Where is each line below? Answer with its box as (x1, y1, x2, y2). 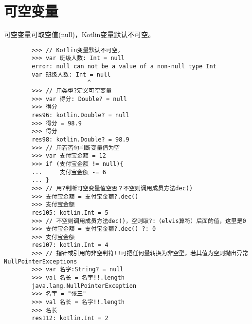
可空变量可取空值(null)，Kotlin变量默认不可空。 (4, 29, 155, 40)
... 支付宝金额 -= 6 (32, 168, 106, 176)
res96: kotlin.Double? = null (32, 111, 129, 119)
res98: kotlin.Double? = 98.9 (32, 136, 129, 143)
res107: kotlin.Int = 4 (32, 242, 108, 249)
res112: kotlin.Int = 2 (32, 315, 108, 322)
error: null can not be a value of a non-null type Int (32, 63, 216, 70)
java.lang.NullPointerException (32, 282, 137, 289)
